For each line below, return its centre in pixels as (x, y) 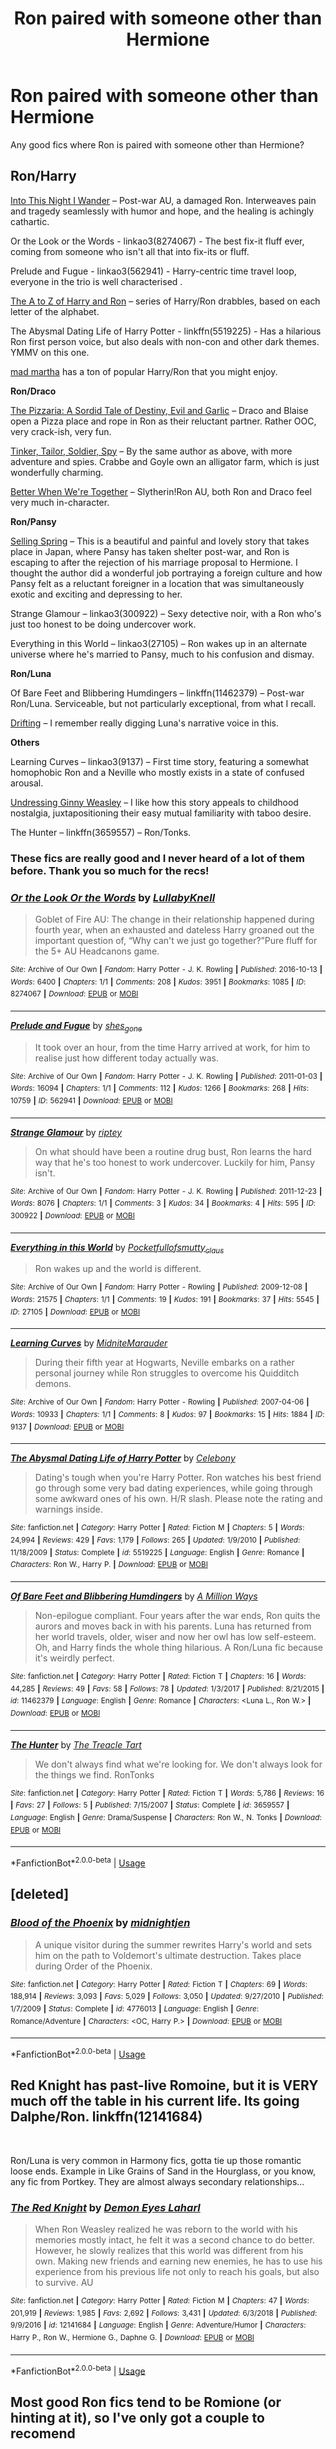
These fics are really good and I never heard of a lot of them (157, 858)
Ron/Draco (33, 391)
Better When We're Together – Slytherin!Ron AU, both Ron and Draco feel (161, 491)
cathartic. (30, 221)
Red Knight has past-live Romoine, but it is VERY (164, 2085)
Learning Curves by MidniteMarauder (89, 1343)
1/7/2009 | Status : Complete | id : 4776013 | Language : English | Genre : (135, 2008)
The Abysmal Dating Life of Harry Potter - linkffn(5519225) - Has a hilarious (166, 331)
